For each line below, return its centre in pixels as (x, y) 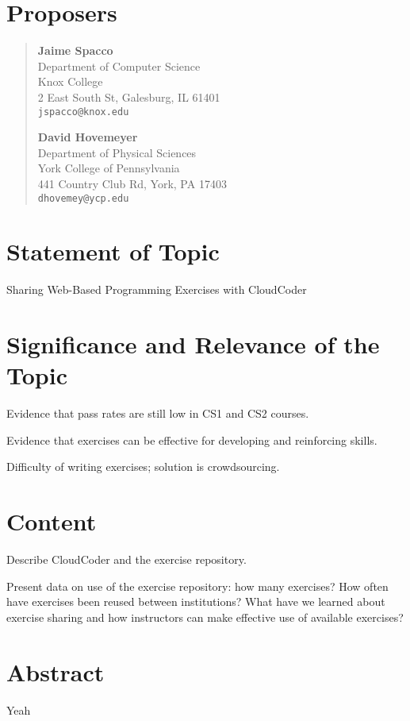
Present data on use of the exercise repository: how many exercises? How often (197, 586)
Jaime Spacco (75, 50)
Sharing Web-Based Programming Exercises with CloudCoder (157, 289)
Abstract (56, 671)
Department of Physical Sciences (117, 152)
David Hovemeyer (88, 137)
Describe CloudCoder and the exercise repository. (126, 559)
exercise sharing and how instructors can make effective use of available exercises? (205, 617)
